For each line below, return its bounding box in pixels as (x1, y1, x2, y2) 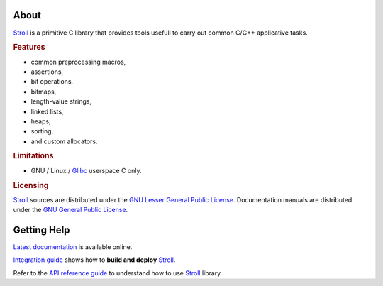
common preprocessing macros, (30, 57, 126, 66)
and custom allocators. (30, 137, 98, 145)
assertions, (30, 67, 64, 76)
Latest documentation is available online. (13, 243, 133, 251)
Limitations (13, 151, 54, 161)
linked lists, (30, 107, 64, 116)
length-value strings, (30, 97, 92, 106)
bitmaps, (30, 87, 57, 96)
